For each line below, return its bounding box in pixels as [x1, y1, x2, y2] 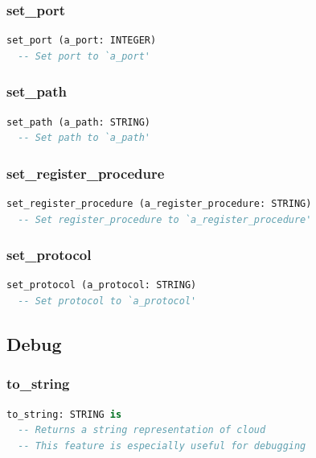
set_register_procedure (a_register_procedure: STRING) [6, 198, 312, 210]
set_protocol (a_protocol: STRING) [6, 279, 197, 291]
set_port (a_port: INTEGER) [6, 35, 157, 47]
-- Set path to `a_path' [18, 132, 150, 144]
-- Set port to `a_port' [18, 50, 150, 62]
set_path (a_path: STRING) [6, 116, 150, 128]
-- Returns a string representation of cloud [18, 424, 266, 436]
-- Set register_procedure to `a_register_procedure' [18, 213, 312, 225]
